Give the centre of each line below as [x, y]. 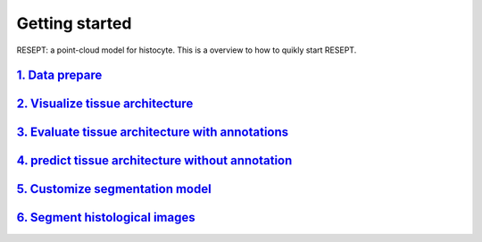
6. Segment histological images [106, 217]
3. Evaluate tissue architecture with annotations [153, 133]
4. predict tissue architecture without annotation [154, 161]
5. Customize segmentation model [114, 189]
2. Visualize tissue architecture [105, 104]
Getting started [74, 23]
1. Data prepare [59, 75]
